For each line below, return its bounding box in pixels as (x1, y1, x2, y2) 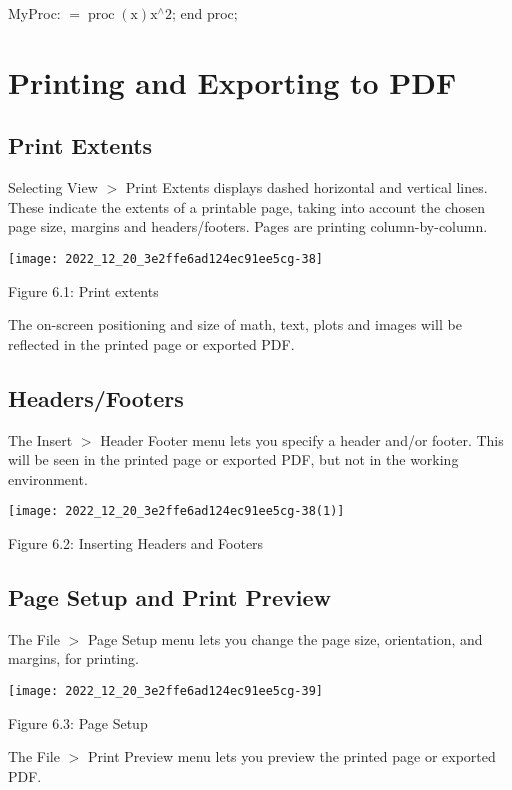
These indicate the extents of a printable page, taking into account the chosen (8, 196, 486, 217)
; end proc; (171, 3, 238, 23)
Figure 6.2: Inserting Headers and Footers (8, 533, 264, 554)
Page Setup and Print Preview (8, 582, 331, 613)
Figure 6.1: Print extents (8, 280, 159, 301)
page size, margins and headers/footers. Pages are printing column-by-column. (8, 216, 488, 237)
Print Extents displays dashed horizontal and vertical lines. (125, 177, 488, 198)
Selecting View (8, 177, 98, 198)
